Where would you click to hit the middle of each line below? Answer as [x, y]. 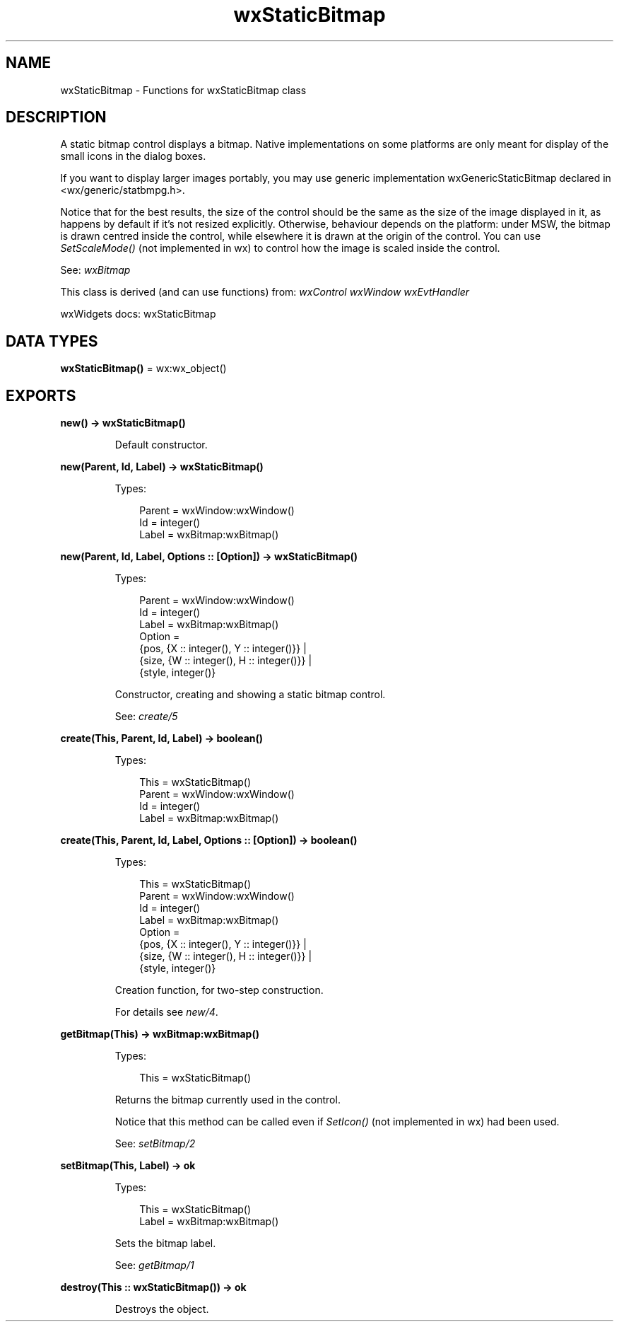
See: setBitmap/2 [155, 1144]
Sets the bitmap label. [165, 1244]
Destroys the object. [162, 1309]
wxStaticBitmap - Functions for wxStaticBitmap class [183, 90]
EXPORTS [41, 395]
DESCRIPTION [56, 117]
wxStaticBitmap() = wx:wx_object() [143, 369]
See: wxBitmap [95, 270]
